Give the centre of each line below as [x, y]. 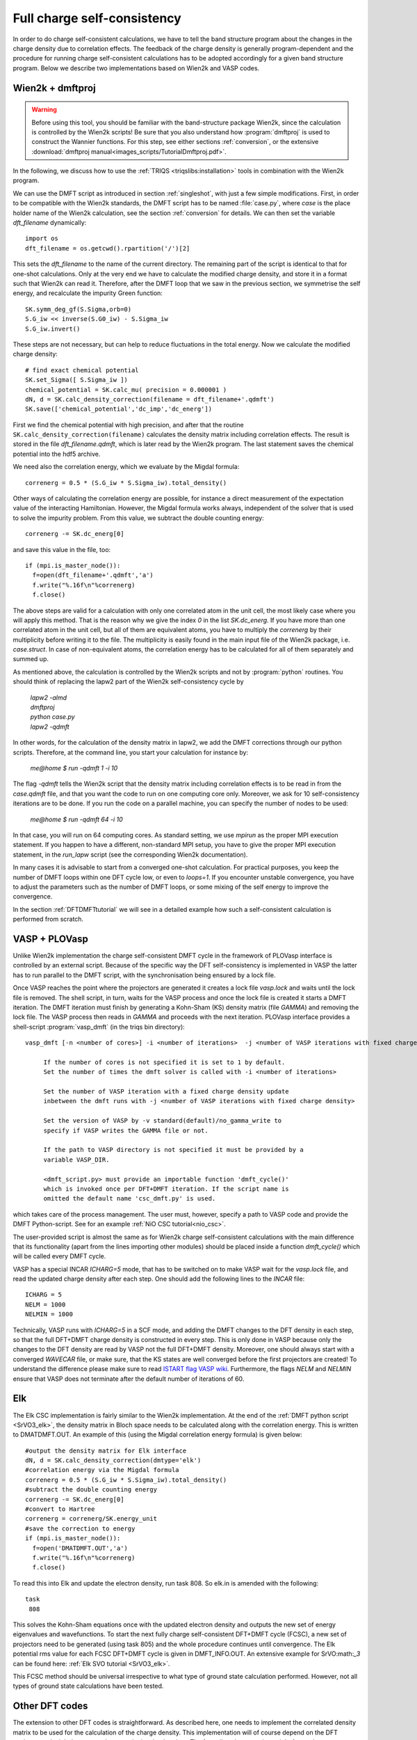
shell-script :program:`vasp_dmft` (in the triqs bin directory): [99, 1027]
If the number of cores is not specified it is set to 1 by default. [164, 1062]
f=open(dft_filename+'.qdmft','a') [93, 575]
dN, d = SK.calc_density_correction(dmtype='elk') [113, 1461]
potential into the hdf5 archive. [57, 454]
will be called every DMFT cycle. [59, 1256]
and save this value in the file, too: [62, 549]
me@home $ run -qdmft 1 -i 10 [74, 768]
